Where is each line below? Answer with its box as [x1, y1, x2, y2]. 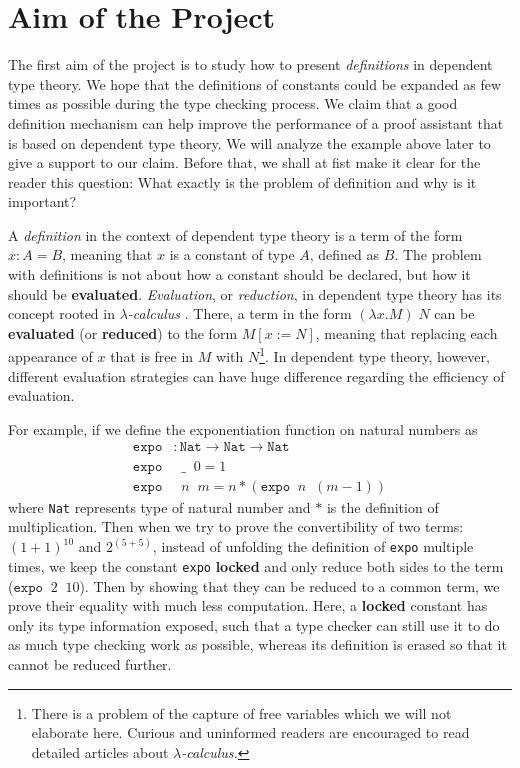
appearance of [8, 346, 93, 367]
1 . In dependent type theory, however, [259, 343, 490, 367]
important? [8, 191, 77, 212]
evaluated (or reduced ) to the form [8, 322, 238, 343]
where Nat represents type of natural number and [8, 496, 311, 517]
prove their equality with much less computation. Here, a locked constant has [8, 595, 488, 616]
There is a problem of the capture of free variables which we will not [31, 702, 452, 723]
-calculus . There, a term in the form [127, 303, 352, 324]
